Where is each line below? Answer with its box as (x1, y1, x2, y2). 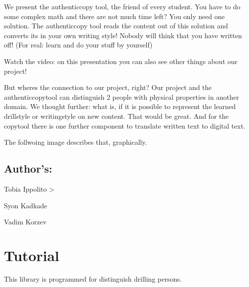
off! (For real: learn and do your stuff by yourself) (4, 40, 153, 50)
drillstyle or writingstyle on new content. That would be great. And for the (4, 110, 229, 121)
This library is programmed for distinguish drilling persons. (4, 273, 182, 284)
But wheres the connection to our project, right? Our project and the (4, 82, 212, 92)
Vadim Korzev (4, 217, 47, 227)
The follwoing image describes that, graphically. (4, 137, 147, 147)
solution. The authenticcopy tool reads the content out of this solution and (4, 21, 228, 31)
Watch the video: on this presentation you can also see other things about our (4, 56, 238, 66)
